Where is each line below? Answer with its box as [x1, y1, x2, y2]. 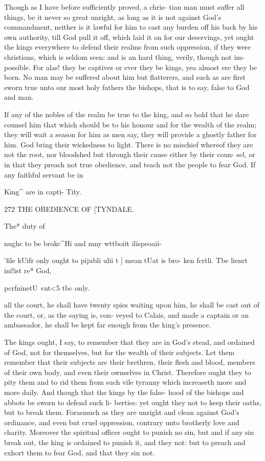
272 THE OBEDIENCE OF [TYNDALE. [4, 203, 134, 214]
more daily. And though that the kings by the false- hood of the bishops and [4, 387, 244, 397]
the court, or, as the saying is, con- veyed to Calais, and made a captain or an [4, 309, 249, 320]
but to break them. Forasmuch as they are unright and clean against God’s [4, 407, 239, 418]
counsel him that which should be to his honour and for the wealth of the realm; [4, 119, 257, 129]
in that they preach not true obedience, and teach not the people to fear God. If [4, 159, 256, 169]
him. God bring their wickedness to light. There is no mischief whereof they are [4, 139, 253, 149]
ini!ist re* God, [4, 265, 52, 276]
